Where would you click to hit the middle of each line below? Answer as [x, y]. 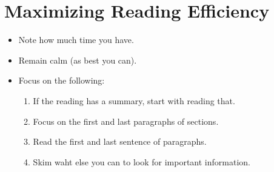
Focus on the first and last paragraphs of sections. [126, 121]
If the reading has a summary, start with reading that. [134, 100]
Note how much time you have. [76, 40]
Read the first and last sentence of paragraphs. [120, 141]
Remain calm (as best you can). [78, 60]
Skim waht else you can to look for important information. [142, 161]
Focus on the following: [62, 80]
